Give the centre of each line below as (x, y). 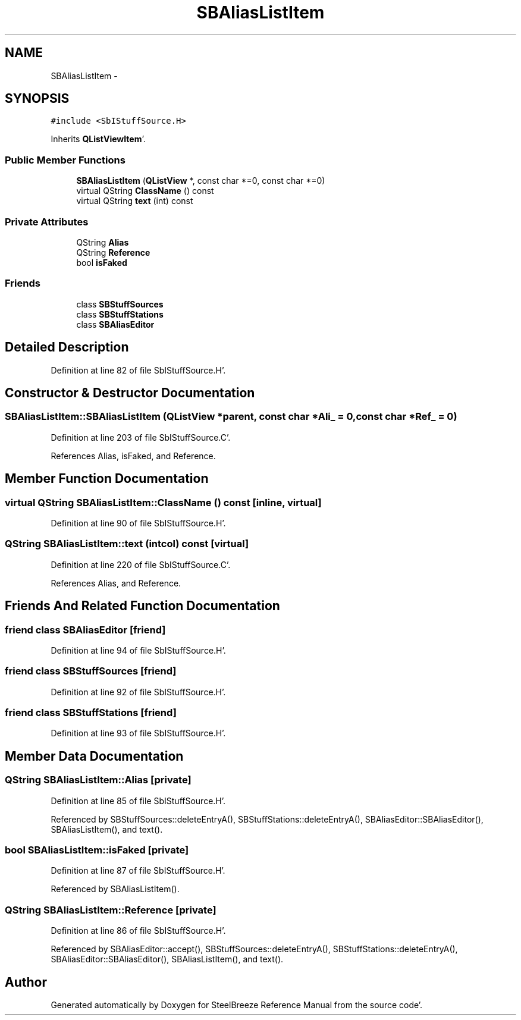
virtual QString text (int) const (135, 201)
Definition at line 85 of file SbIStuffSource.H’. (138, 801)
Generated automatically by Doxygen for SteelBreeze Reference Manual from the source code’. (237, 1005)
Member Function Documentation (107, 479)
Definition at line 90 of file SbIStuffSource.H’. (138, 523)
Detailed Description (67, 347)
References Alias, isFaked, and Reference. (133, 456)
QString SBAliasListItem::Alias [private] (98, 780)
